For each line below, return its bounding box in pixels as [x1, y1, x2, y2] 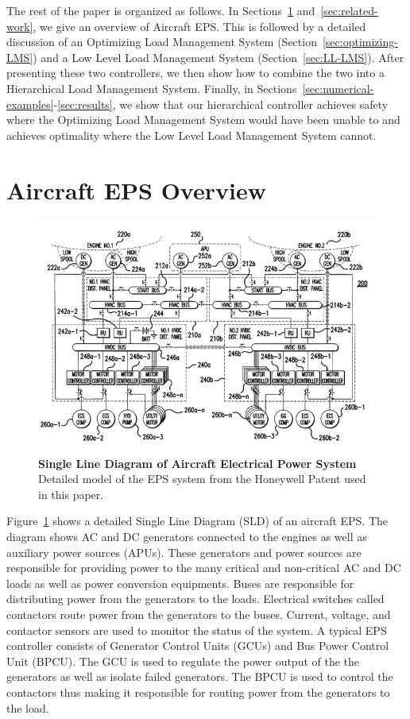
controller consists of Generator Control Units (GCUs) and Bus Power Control [6, 637, 389, 654]
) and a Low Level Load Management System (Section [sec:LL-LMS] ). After [33, 48, 404, 65]
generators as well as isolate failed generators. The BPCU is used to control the [6, 668, 393, 685]
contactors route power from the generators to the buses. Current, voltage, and [6, 605, 391, 622]
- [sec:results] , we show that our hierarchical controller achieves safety [53, 95, 389, 112]
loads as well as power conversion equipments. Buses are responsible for [6, 574, 354, 591]
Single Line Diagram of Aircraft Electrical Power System [38, 454, 357, 471]
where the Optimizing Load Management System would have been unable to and [6, 111, 400, 128]
